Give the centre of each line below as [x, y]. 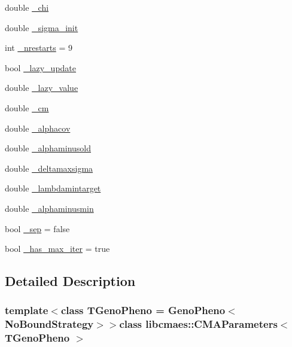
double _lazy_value [42, 88]
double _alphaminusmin [49, 208]
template [27, 310]
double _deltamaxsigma [49, 168]
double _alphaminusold [48, 148]
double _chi [27, 7]
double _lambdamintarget [53, 188]
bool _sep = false [37, 228]
